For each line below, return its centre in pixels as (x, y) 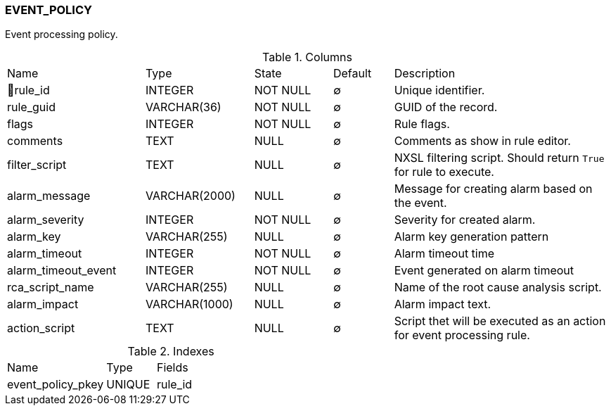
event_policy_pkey (56, 385)
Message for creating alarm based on (493, 189)
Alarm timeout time (444, 254)
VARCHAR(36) (184, 107)
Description (425, 74)
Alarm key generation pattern (471, 237)
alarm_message (49, 196)
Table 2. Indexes (171, 352)
